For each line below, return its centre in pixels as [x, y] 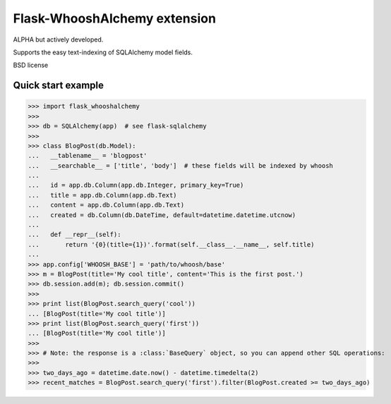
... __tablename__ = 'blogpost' [88, 156]
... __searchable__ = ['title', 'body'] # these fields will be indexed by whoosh [180, 165]
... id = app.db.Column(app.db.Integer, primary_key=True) [136, 185]
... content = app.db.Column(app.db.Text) [106, 205]
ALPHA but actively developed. [58, 39]
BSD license [31, 65]
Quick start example [58, 86]
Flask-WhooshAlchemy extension [115, 18]
